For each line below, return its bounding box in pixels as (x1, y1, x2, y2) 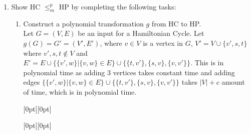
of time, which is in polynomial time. (23, 86, 137, 97)
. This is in (190, 57, 224, 68)
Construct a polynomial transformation (23, 18, 144, 28)
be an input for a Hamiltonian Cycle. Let (78, 28, 204, 38)
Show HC (11, 1, 41, 11)
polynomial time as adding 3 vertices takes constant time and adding (23, 67, 235, 77)
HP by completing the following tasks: (59, 1, 176, 11)
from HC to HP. (151, 18, 201, 28)
